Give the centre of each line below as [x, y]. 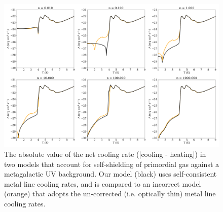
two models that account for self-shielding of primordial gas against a [112, 164]
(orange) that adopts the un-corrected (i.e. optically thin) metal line [110, 194]
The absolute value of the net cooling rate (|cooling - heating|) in [105, 154]
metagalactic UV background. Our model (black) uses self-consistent [110, 174]
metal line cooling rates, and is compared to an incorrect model [103, 183]
